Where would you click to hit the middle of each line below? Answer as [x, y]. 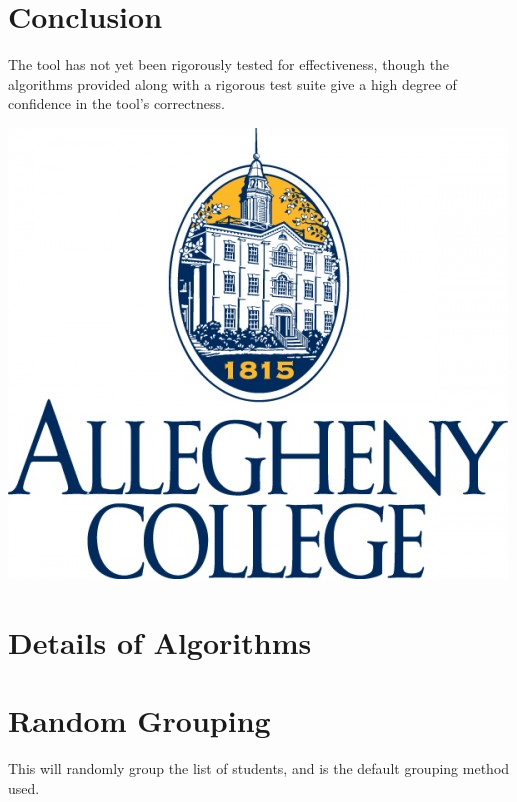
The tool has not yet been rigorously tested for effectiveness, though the [229, 64]
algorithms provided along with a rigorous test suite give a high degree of [232, 83]
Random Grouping [139, 720]
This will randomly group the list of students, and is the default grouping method [259, 768]
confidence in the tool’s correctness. [116, 103]
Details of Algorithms [160, 641]
